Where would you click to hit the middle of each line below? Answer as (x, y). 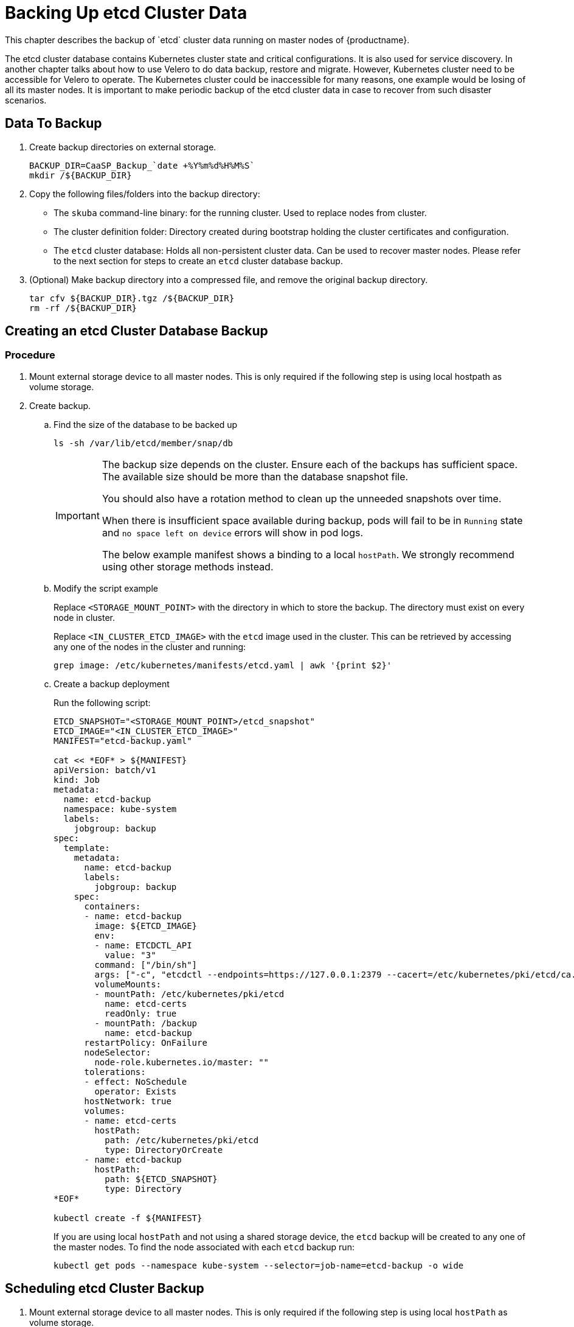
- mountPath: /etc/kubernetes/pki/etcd (189, 994)
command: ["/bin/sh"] (146, 965)
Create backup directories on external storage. (123, 147)
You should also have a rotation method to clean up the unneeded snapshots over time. (302, 498)
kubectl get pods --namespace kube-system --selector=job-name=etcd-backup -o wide (259, 1265)
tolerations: (115, 1072)
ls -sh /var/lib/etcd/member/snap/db (143, 443)
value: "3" (130, 955)
